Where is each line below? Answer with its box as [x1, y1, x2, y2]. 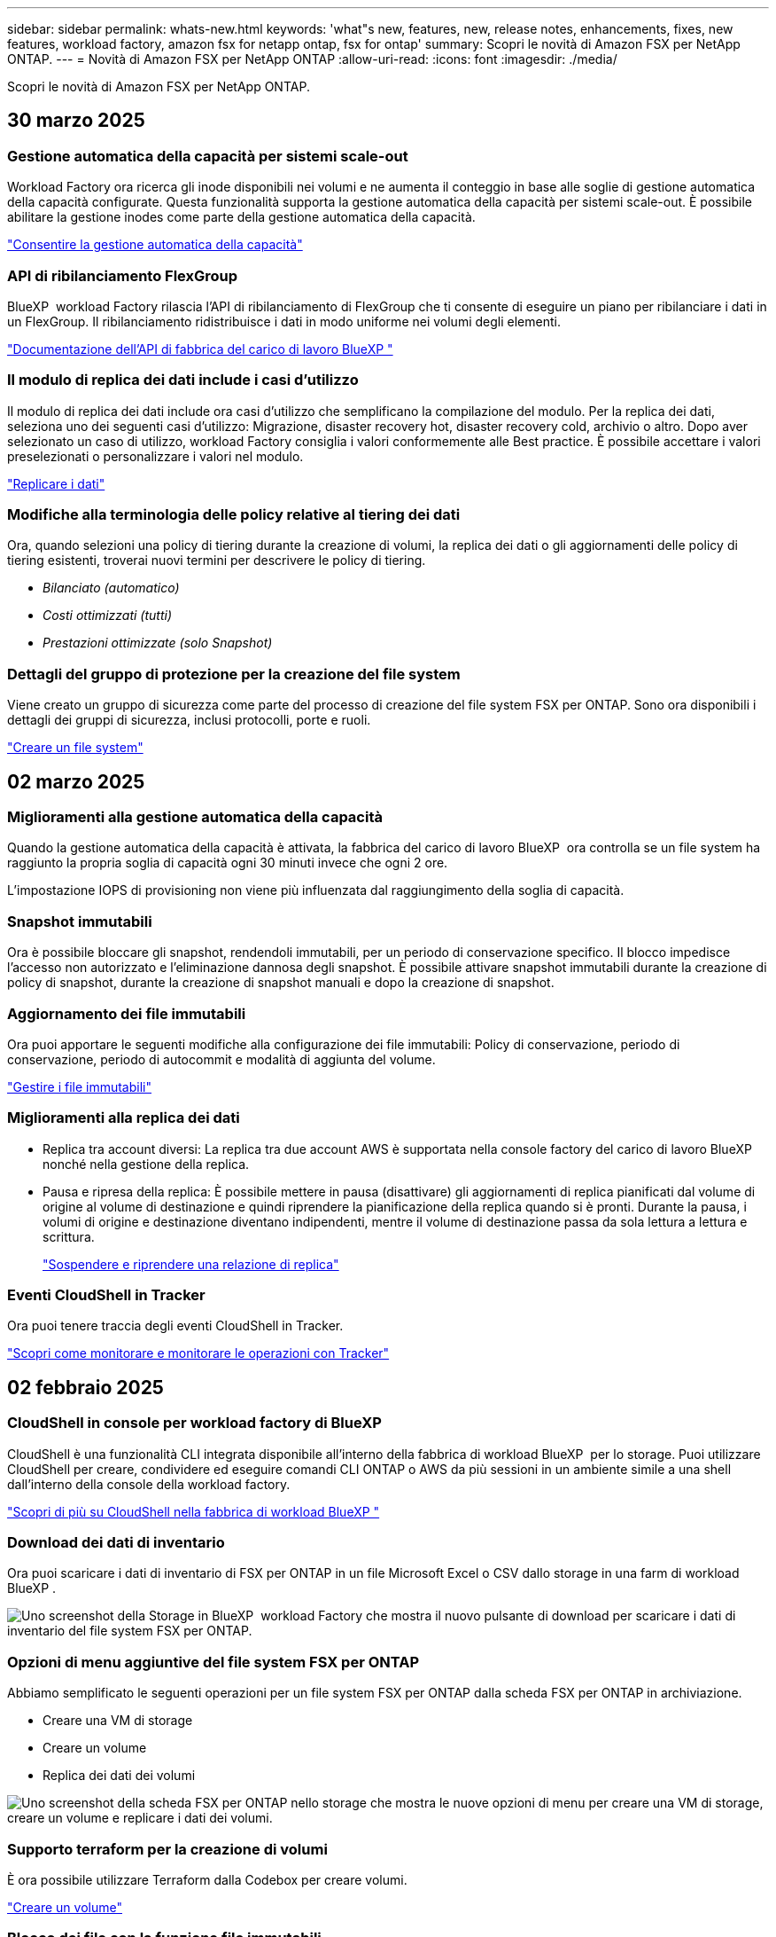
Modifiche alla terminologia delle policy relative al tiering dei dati [7, 506, 461, 524]
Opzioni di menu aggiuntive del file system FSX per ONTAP [7, 1652, 420, 1671]
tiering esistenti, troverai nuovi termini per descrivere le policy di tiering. [7, 553, 426, 569]
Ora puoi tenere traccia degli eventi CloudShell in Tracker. [7, 1318, 344, 1334]
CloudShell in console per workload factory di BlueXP [7, 1414, 382, 1432]
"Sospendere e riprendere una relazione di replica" [43, 1256, 339, 1272]
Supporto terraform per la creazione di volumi [7, 1839, 328, 1858]
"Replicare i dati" [7, 475, 105, 491]
